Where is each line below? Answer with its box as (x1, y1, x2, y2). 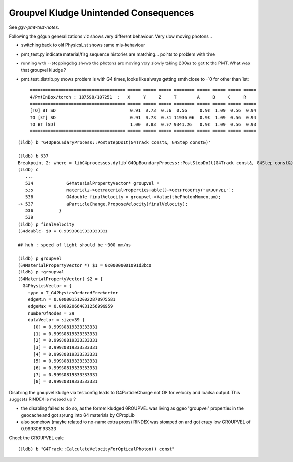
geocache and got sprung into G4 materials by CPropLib (21, 412, 135, 418)
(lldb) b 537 (18, 153, 49, 159)
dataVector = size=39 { (27, 317, 85, 323)
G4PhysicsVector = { (22, 283, 72, 289)
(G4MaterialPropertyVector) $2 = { (18, 276, 103, 282)
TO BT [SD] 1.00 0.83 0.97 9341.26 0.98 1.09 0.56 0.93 (30, 122, 256, 127)
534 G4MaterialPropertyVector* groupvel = (25, 181, 160, 186)
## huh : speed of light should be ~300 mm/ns (18, 242, 131, 248)
